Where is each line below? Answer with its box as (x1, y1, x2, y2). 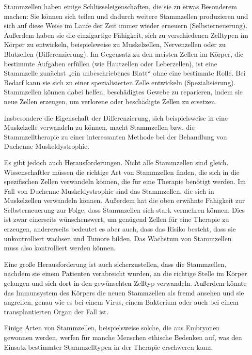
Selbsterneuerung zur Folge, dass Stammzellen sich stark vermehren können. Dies (4, 204, 245, 215)
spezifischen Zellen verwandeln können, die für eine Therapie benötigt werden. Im (4, 176, 246, 186)
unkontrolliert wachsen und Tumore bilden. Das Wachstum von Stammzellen (4, 233, 232, 243)
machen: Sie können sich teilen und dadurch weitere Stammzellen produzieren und (4, 11, 248, 21)
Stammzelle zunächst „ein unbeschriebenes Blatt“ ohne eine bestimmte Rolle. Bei (4, 68, 246, 78)
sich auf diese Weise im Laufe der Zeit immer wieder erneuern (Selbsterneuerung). (4, 20, 248, 31)
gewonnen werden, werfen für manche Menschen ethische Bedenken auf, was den (4, 332, 242, 342)
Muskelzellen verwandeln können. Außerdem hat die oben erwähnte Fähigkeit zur (4, 195, 245, 205)
